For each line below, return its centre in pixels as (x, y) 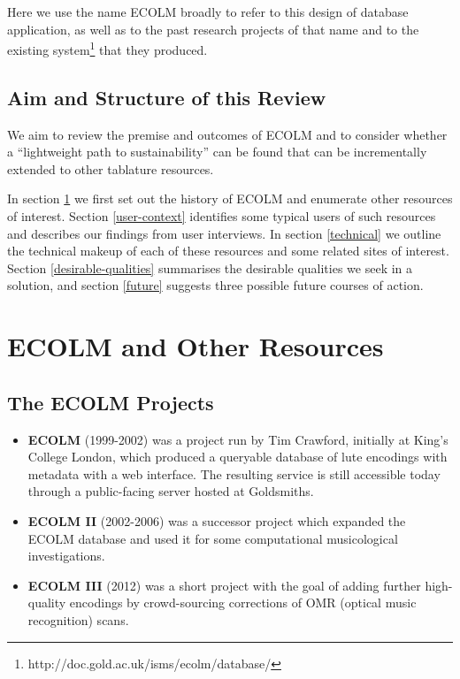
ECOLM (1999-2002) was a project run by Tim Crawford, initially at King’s (238, 439)
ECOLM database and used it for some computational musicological (213, 538)
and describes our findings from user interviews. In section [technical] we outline (224, 233)
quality (47, 603)
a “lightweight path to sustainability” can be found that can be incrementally (217, 152)
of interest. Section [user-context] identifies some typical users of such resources (222, 216)
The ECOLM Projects (111, 402)
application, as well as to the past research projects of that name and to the (213, 29)
